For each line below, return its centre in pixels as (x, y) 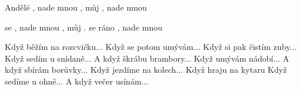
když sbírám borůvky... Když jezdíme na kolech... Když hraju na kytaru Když (146, 70)
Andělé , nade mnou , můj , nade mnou (76, 7)
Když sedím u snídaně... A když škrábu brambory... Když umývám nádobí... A (147, 58)
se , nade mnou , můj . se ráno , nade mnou (84, 27)
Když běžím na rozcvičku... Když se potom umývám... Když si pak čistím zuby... (151, 47)
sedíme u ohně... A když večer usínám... (77, 81)
